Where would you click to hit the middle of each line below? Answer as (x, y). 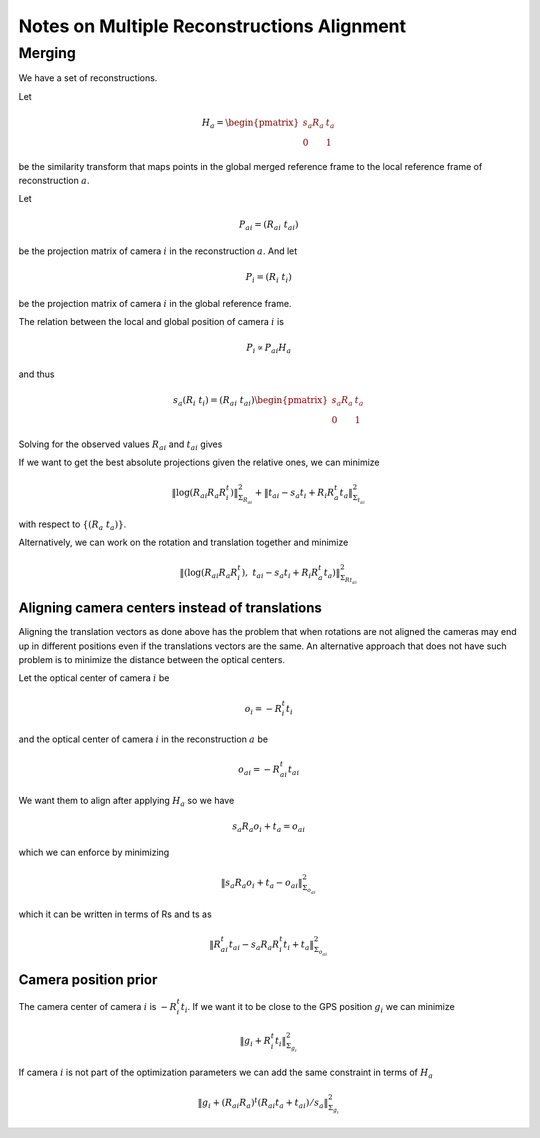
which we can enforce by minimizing (94, 852)
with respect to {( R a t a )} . (72, 525)
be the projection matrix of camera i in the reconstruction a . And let (158, 251)
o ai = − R (259, 770)
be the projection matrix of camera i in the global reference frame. (155, 303)
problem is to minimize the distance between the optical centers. (151, 659)
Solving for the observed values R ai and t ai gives (120, 445)
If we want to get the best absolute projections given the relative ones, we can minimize (199, 462)
